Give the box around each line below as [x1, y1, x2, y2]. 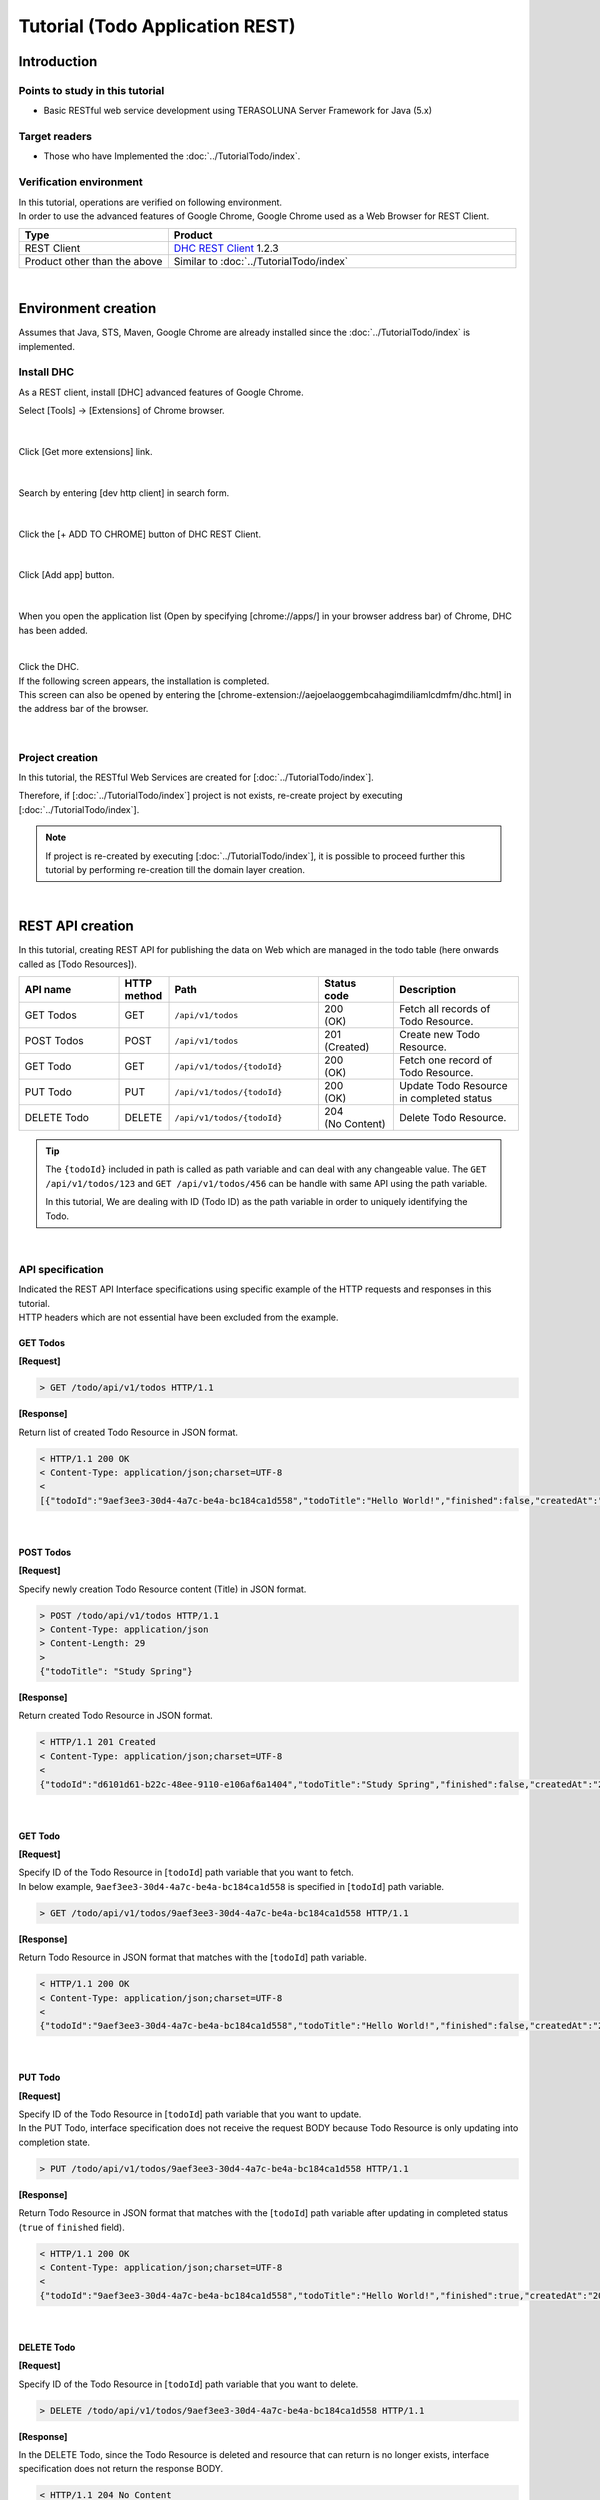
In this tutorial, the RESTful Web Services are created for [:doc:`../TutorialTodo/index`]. [18, 771, 374, 783]
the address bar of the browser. [18, 703, 149, 715]
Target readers [18, 130, 92, 144]
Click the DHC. [18, 661, 80, 673]
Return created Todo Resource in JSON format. [18, 1710, 214, 1722]
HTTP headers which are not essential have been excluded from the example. [18, 1311, 339, 1323]
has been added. [18, 624, 89, 636]
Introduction [18, 53, 98, 70]
